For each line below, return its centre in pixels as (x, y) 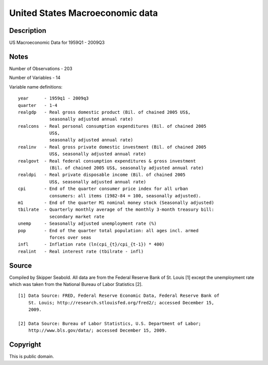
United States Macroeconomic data (84, 13)
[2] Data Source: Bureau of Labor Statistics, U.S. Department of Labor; (110, 323)
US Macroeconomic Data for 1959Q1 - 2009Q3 (57, 43)
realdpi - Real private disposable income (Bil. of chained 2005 (102, 175)
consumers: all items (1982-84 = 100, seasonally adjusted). (125, 196)
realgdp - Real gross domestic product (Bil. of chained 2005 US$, (104, 112)
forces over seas (70, 237)
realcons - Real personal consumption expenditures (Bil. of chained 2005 (112, 126)
